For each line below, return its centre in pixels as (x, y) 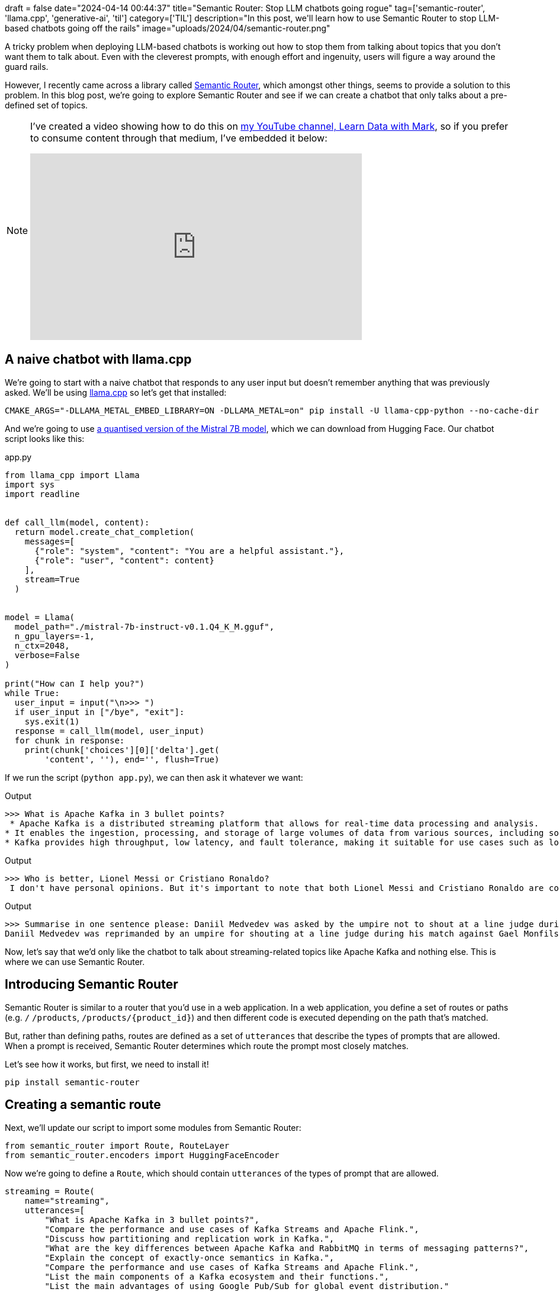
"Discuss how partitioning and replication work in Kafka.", (189, 1238)
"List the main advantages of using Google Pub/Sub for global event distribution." (247, 1286)
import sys (30, 484)
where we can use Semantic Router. (75, 961)
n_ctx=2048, (42, 645)
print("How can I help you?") (75, 683)
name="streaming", (67, 1200)
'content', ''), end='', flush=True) (132, 759)
